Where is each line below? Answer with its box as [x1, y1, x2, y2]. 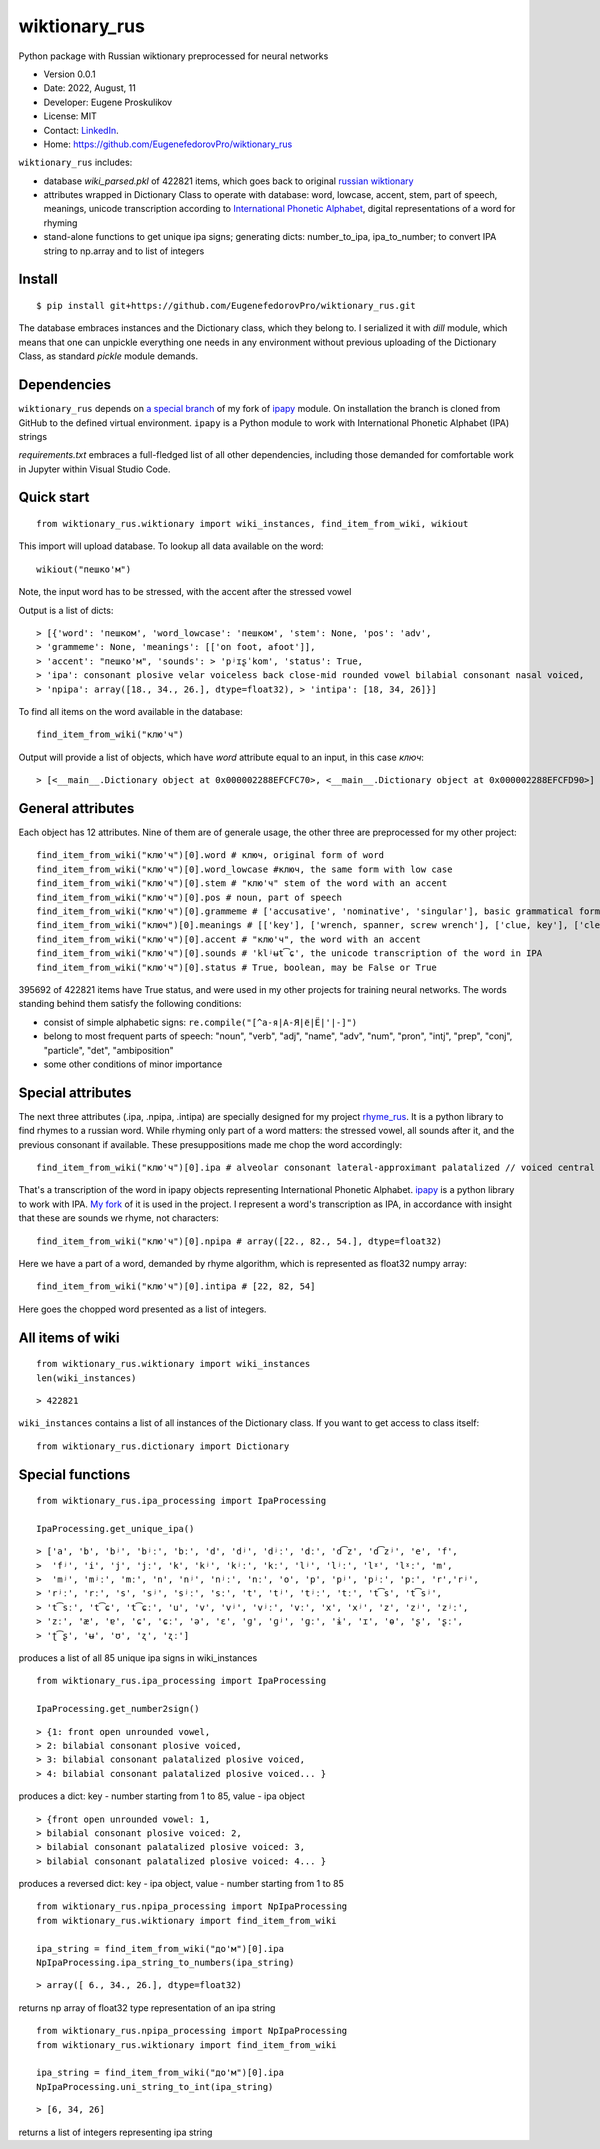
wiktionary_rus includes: [18, 156, 133, 169]
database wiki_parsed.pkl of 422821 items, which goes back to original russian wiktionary [43, 175, 414, 187]
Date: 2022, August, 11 [43, 82, 137, 94]
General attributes [18, 800, 135, 817]
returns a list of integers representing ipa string [18, 2126, 213, 2138]
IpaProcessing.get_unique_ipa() [36, 1523, 195, 1534]
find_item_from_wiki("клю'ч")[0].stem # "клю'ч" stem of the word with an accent [36, 878, 448, 889]
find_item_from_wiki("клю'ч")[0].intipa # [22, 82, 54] [36, 1281, 316, 1292]
